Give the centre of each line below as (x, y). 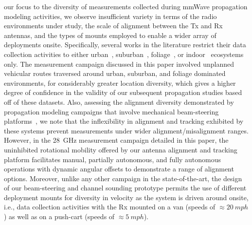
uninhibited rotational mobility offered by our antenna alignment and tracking (121, 149)
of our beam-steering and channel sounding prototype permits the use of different (125, 188)
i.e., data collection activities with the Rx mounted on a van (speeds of (110, 207)
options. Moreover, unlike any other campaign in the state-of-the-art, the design (123, 178)
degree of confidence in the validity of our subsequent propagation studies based (123, 92)
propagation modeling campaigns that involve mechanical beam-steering (111, 111)
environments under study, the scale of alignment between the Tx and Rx (113, 26)
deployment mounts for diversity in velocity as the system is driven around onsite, (126, 197)
